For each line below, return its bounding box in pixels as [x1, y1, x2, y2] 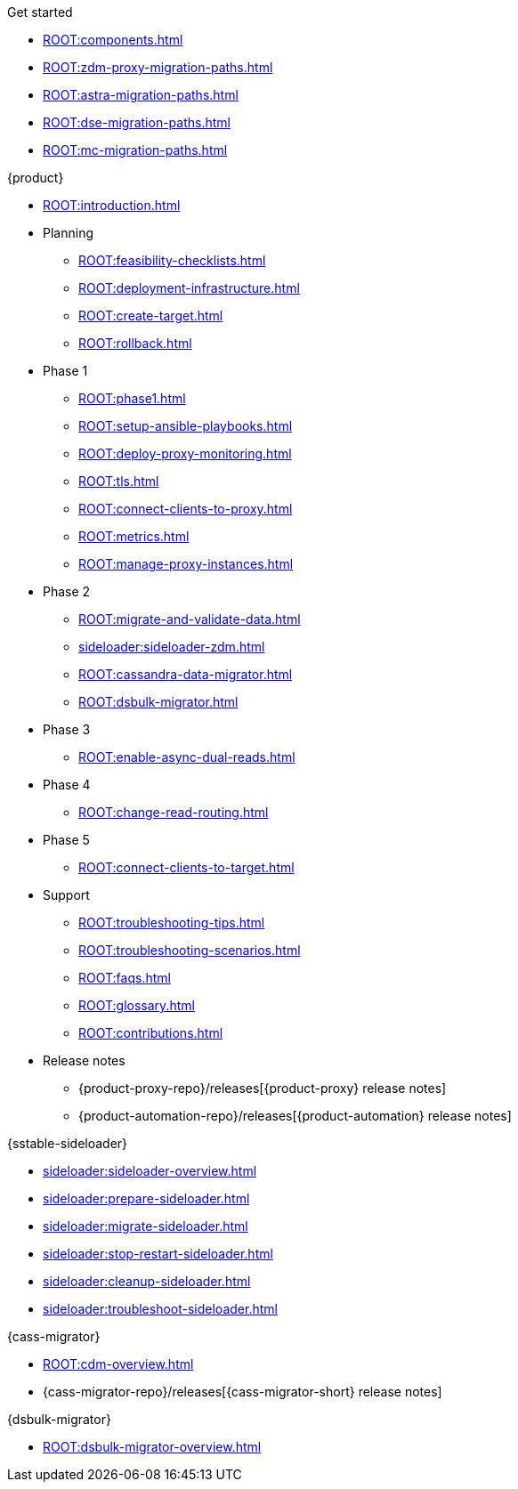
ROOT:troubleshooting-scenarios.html [78, 943, 301, 958]
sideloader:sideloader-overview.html [43, 1163, 257, 1178]
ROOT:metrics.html [78, 529, 190, 544]
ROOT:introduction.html [43, 198, 181, 213]
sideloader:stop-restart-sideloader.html [43, 1246, 273, 1261]
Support [43, 887, 90, 902]
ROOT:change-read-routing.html [78, 805, 269, 820]
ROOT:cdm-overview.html [43, 1356, 194, 1372]
